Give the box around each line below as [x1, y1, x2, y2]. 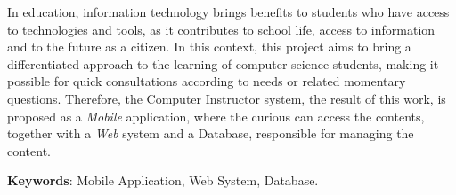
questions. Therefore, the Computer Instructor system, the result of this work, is [7, 89, 446, 107]
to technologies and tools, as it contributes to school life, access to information [7, 19, 436, 38]
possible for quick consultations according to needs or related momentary [7, 72, 406, 90]
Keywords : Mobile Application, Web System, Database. [7, 171, 319, 190]
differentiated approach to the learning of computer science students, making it [7, 54, 439, 73]
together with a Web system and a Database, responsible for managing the [7, 124, 414, 143]
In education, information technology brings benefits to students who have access [7, 3, 450, 20]
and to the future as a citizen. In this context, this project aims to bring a [7, 37, 411, 56]
